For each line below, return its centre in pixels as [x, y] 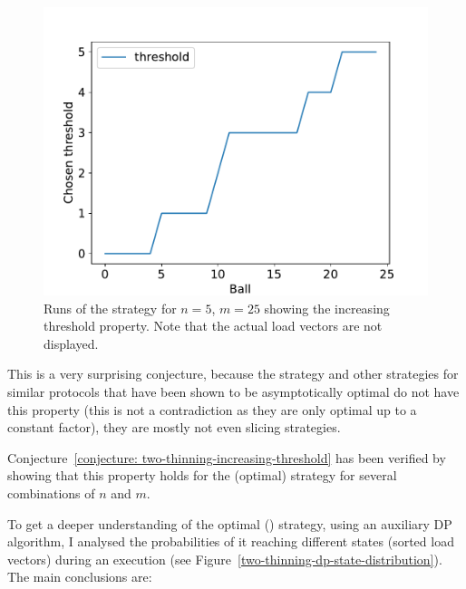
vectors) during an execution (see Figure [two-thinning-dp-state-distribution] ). [225, 559]
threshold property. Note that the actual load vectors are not [213, 326]
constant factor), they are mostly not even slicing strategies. [174, 427]
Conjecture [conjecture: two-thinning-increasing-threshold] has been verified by [227, 457]
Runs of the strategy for [110, 308]
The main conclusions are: [80, 577]
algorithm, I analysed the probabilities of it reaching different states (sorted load [231, 541]
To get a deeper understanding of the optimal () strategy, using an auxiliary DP [230, 523]
